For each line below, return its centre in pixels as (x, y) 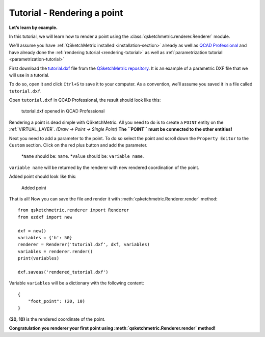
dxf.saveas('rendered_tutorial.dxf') (63, 272)
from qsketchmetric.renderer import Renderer (74, 210)
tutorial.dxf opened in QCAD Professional (63, 111)
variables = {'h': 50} (45, 238)
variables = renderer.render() (55, 251)
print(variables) (39, 258)
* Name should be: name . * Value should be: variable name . (83, 156)
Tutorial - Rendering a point (66, 13)
